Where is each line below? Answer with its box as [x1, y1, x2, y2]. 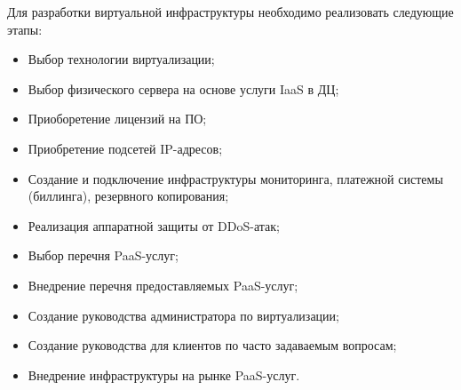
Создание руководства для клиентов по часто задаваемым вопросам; [28, 336, 397, 354]
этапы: [7, 20, 43, 38]
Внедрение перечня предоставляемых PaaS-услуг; [28, 275, 298, 294]
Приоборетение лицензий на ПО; [28, 109, 207, 128]
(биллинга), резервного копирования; [28, 187, 229, 205]
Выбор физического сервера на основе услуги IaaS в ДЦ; [28, 79, 339, 98]
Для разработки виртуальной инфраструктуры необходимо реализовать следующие [7, 3, 454, 20]
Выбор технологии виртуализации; [28, 50, 215, 68]
